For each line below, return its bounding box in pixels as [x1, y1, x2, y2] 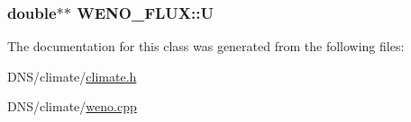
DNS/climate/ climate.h [7, 66, 137, 85]
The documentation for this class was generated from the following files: [7, 37, 405, 56]
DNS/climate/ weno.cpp [7, 97, 137, 116]
